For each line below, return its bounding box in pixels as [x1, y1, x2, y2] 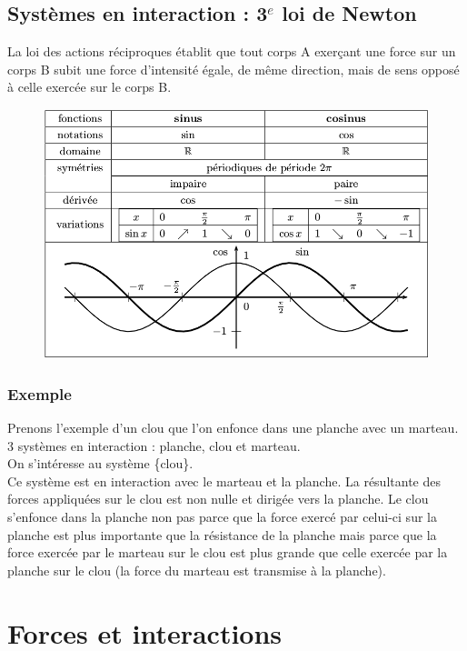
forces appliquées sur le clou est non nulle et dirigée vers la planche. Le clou [7, 489, 429, 508]
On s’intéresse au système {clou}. [7, 454, 194, 473]
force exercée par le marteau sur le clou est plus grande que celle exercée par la [7, 543, 448, 562]
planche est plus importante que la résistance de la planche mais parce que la [7, 525, 437, 544]
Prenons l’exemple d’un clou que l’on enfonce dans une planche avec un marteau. [7, 418, 459, 437]
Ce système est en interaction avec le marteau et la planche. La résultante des [7, 471, 441, 490]
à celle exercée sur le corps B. [7, 77, 172, 96]
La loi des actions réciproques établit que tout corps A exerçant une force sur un [7, 42, 456, 61]
